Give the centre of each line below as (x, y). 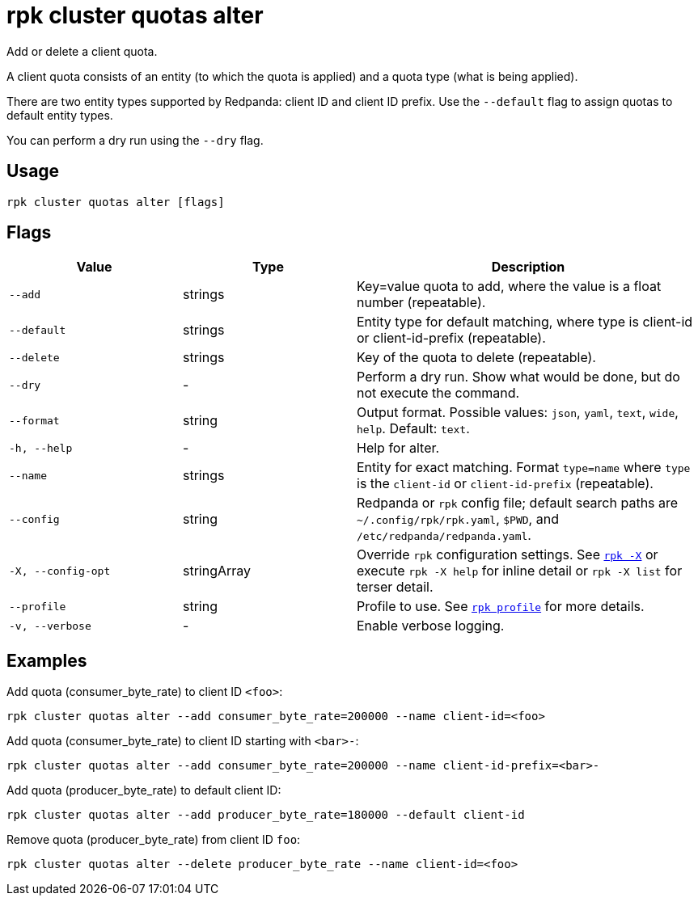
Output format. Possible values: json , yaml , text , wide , (518, 413)
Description (528, 267)
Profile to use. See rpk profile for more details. (501, 607)
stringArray (217, 571)
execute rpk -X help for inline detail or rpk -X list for (520, 571)
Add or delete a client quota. (82, 51)
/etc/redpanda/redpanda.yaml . (444, 535)
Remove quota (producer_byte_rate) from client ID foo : (154, 840)
